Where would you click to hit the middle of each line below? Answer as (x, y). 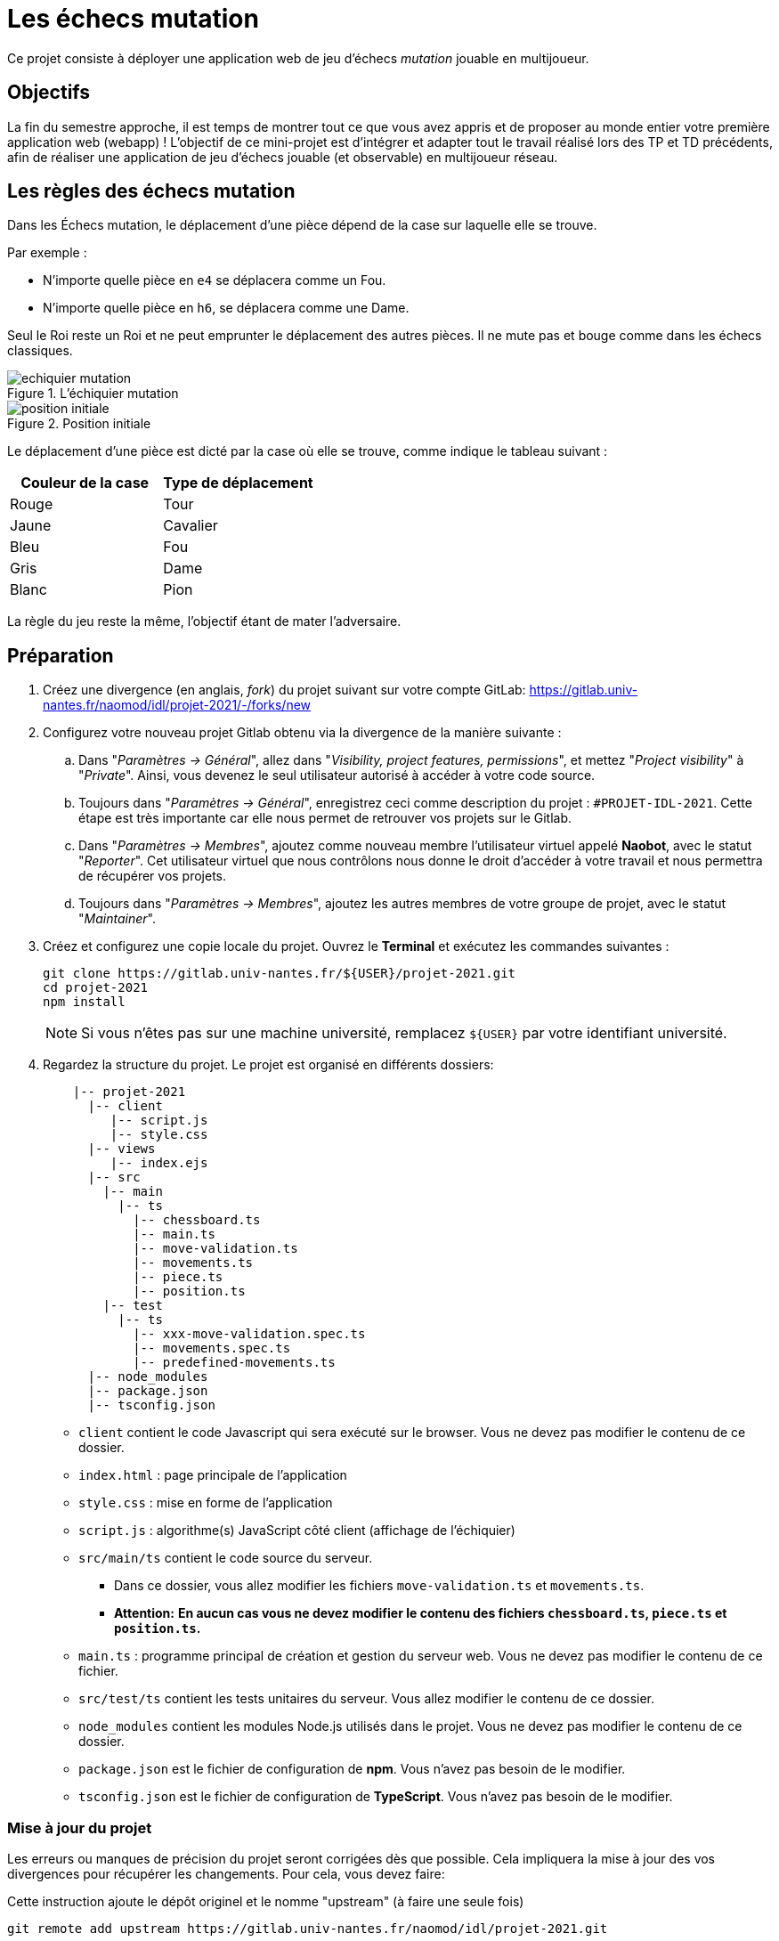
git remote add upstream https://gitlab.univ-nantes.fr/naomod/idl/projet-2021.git (308, 1929)
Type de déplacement (238, 483)
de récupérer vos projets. (153, 876)
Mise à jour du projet (80, 1827)
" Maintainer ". (117, 919)
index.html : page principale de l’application (213, 1475)
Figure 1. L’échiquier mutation (93, 394)
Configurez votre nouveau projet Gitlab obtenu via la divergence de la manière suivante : (302, 733)
